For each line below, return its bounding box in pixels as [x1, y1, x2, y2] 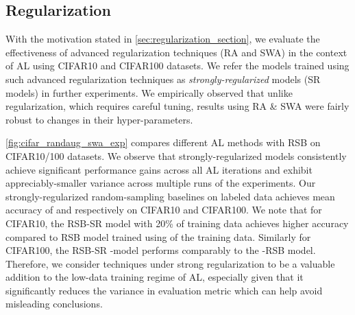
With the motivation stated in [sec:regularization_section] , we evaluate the [5, 32, 320, 46]
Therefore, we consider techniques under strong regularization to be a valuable [5, 256, 335, 270]
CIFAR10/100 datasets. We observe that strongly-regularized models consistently [5, 148, 347, 163]
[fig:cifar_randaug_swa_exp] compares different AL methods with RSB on [5, 135, 321, 150]
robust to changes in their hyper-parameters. [5, 112, 193, 126]
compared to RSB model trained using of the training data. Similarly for [5, 229, 311, 244]
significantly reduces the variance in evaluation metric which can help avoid [5, 283, 323, 297]
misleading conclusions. [5, 296, 103, 311]
